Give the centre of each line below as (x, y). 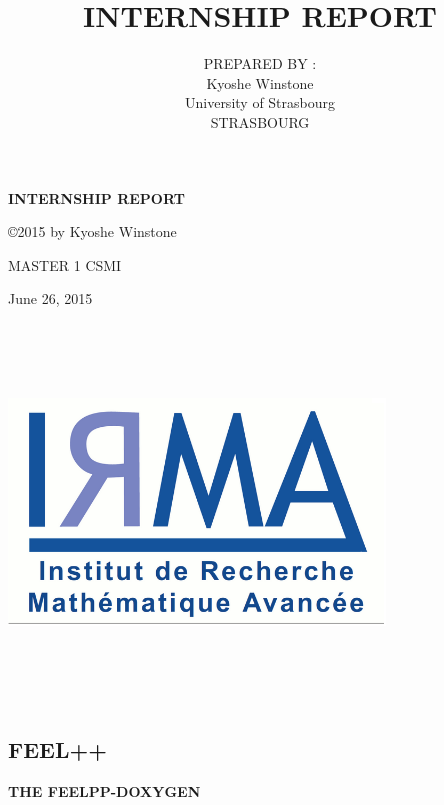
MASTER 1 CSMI (65, 264)
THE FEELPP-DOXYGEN (104, 790)
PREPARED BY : (260, 63)
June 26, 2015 (50, 298)
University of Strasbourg (260, 102)
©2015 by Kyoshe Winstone (92, 231)
